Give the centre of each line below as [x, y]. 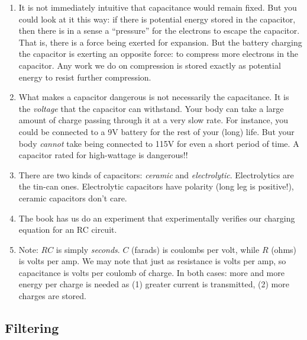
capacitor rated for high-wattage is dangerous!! [103, 155]
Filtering [32, 328]
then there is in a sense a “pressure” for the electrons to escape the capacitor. [159, 31]
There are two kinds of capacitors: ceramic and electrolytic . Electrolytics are [156, 174]
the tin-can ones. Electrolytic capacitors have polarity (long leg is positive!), [156, 186]
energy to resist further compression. [85, 77]
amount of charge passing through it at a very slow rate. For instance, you [153, 120]
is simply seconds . [88, 249]
